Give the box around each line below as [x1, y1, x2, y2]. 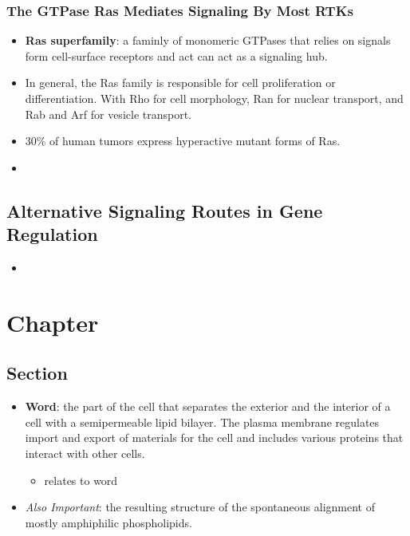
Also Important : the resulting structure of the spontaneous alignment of [25, 499, 375, 515]
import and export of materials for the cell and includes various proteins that [25, 429, 404, 446]
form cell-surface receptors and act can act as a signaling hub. [25, 47, 328, 64]
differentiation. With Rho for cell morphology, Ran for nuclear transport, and [25, 90, 404, 106]
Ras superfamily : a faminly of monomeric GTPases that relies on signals [25, 32, 391, 49]
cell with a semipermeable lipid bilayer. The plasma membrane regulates [25, 413, 380, 430]
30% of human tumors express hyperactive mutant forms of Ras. [25, 132, 341, 149]
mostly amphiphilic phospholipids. [25, 514, 192, 530]
